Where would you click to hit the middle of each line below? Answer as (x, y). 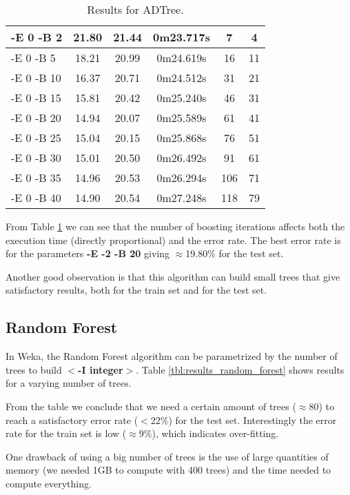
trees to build (34, 369)
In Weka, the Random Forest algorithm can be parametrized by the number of (172, 356)
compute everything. (49, 483)
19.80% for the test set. (235, 253)
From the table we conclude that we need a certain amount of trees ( (151, 406)
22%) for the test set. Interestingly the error (244, 420)
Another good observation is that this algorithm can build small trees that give (173, 276)
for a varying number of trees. (69, 383)
